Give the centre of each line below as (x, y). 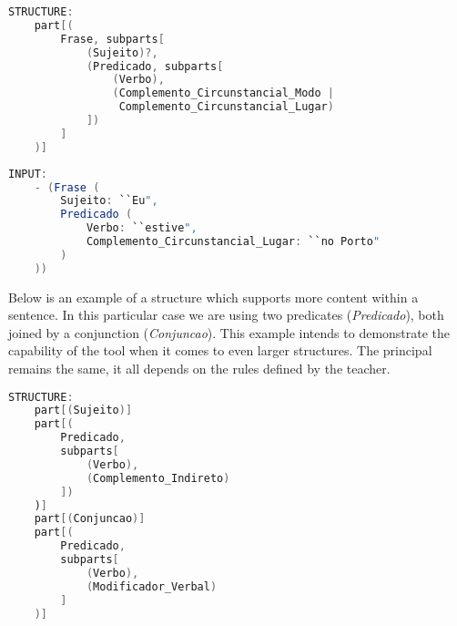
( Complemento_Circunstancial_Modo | (223, 93)
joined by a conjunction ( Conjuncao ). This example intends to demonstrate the (229, 332)
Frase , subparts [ (112, 39)
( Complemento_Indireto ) (158, 478)
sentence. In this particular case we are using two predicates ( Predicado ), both (226, 315)
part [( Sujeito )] (83, 410)
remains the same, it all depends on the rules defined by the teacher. (199, 368)
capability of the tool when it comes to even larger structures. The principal (220, 350)
